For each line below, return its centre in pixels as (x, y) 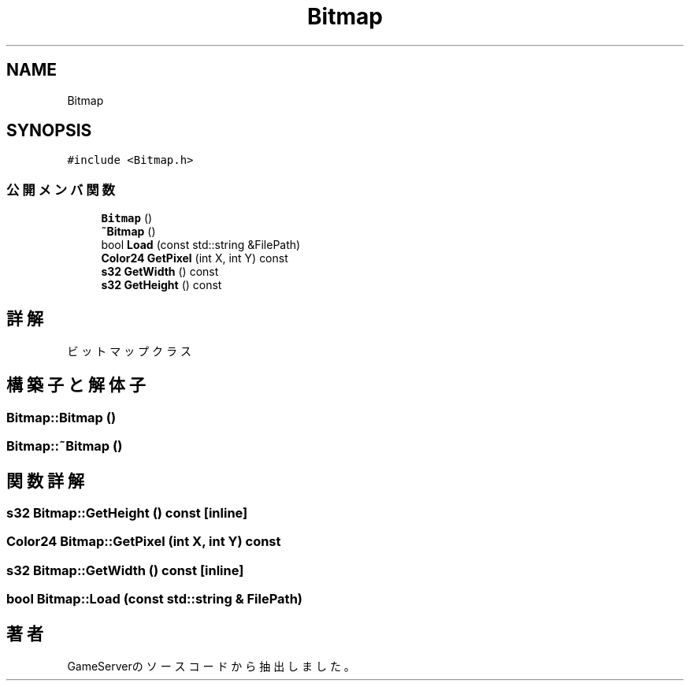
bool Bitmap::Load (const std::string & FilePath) (154, 599)
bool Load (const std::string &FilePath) (201, 245)
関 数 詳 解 (45, 481)
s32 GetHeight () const (161, 285)
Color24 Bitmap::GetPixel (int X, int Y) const (144, 542)
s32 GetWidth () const (160, 272)
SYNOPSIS (49, 131)
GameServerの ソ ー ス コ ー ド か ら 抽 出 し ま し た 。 (211, 667)
